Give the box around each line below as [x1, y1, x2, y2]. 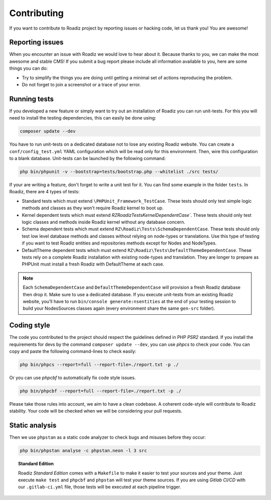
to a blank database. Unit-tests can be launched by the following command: [9, 156, 166, 162]
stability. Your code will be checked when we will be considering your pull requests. [9, 408, 183, 414]
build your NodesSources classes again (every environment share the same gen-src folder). [23, 305, 215, 311]
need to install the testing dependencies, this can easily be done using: [9, 115, 157, 121]
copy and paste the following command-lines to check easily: [9, 348, 137, 354]
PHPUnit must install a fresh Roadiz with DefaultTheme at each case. [22, 261, 165, 267]
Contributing [9, 8, 64, 19]
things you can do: [9, 65, 48, 71]
